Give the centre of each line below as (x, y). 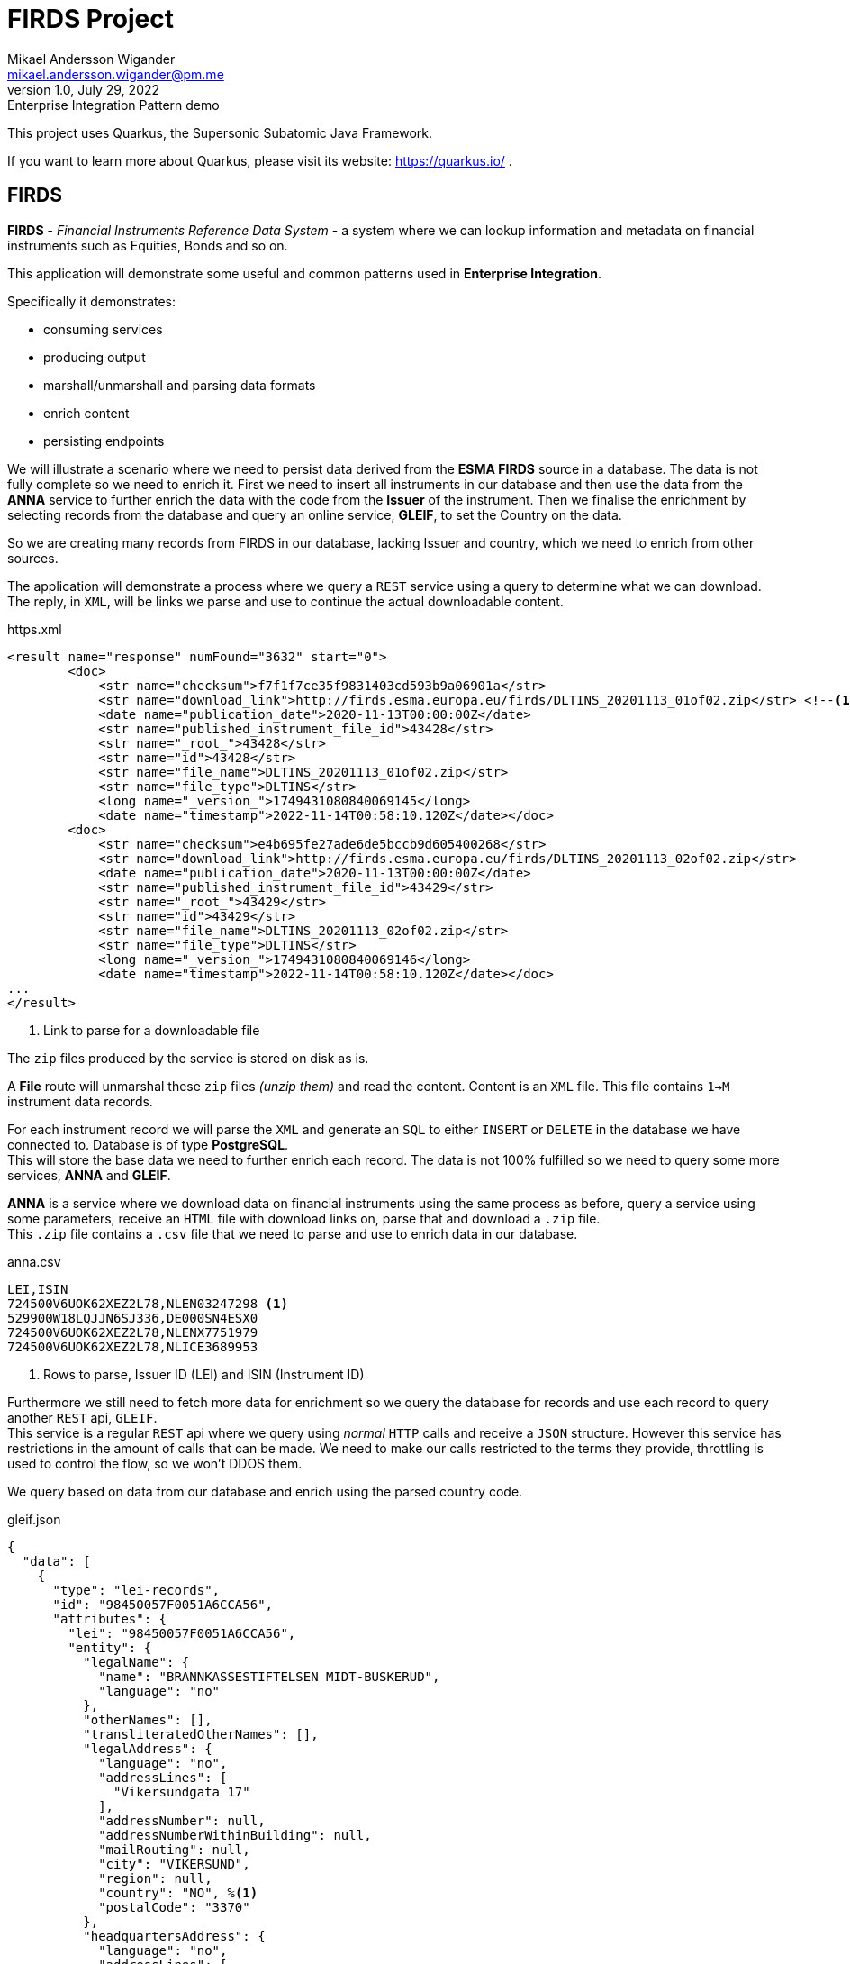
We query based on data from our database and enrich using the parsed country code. (265, 1491)
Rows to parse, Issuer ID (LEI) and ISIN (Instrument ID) (204, 1374)
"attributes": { (110, 1618)
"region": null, (155, 1878)
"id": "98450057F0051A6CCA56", (163, 1604)
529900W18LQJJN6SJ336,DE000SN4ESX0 (133, 1318)
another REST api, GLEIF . (82, 1417)
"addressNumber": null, (182, 1820)
